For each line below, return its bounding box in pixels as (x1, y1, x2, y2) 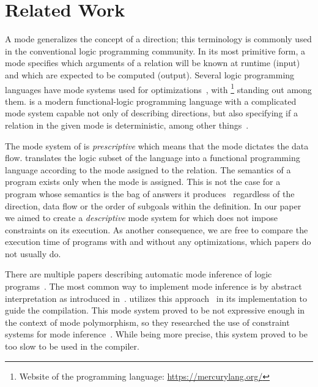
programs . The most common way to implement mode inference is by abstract (5, 280, 302, 293)
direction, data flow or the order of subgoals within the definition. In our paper (5, 199, 301, 212)
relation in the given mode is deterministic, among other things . (5, 118, 249, 131)
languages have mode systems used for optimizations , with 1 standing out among (5, 81, 312, 96)
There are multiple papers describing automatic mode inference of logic (5, 268, 272, 280)
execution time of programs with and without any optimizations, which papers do (5, 235, 311, 248)
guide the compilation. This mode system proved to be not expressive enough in (5, 304, 305, 317)
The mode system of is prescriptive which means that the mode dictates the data (5, 139, 309, 152)
